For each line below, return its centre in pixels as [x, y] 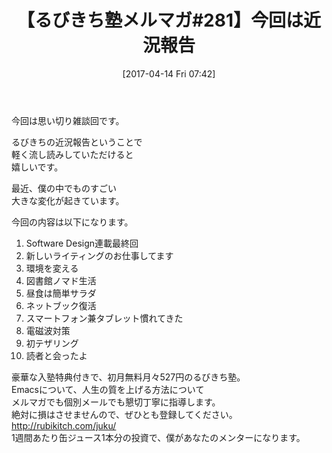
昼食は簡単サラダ [61, 293]
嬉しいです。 [37, 167]
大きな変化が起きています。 [68, 200]
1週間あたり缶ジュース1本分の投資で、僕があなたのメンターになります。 [158, 437]
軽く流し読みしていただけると [72, 154]
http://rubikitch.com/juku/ [64, 425]
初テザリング [52, 343]
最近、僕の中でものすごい [64, 188]
